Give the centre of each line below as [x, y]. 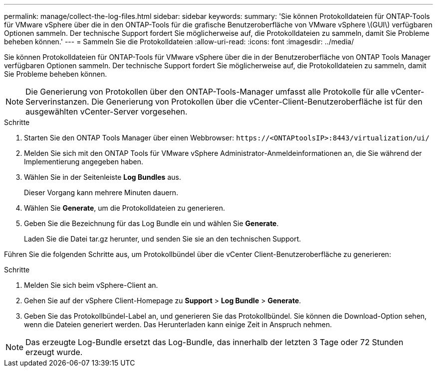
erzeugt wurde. [54, 352]
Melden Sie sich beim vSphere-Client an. [91, 285]
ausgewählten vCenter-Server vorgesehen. [107, 112]
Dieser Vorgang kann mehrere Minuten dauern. [101, 192]
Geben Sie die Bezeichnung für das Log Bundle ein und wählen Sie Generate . [151, 223]
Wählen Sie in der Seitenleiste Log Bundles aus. [103, 177]
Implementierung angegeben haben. [84, 162]
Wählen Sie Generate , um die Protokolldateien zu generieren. [125, 208]
